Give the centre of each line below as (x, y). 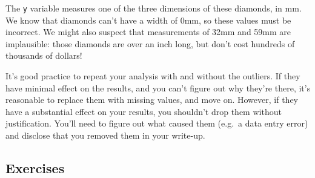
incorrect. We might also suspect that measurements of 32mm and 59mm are (148, 32)
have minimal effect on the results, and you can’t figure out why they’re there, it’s (158, 87)
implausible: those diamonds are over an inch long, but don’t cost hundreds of (150, 43)
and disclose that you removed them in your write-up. (105, 135)
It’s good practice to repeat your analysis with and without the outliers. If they (153, 76)
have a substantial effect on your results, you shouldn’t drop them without (144, 111)
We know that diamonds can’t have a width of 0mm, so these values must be (148, 20)
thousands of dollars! (44, 55)
